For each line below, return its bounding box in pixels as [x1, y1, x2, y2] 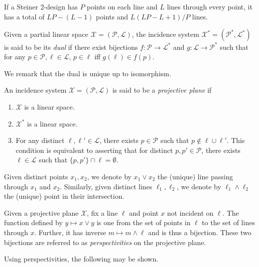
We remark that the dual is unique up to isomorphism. [4, 68, 171, 78]
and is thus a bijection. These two [148, 227, 252, 237]
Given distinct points [4, 171, 68, 182]
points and [96, 11, 129, 21]
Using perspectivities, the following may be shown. [4, 254, 158, 264]
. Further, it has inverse [34, 227, 106, 237]
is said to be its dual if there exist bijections [4, 41, 138, 52]
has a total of [4, 11, 45, 21]
